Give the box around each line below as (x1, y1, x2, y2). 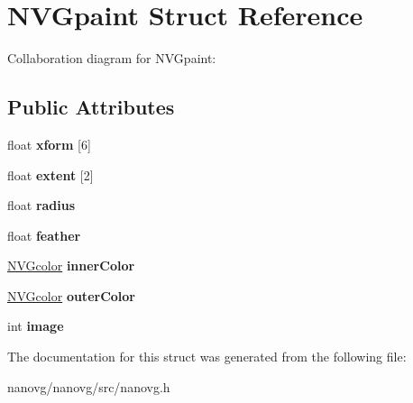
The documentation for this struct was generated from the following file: (7, 347, 407, 366)
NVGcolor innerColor (7, 256, 135, 275)
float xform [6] (7, 134, 91, 153)
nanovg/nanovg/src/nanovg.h (7, 377, 170, 396)
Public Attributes (7, 93, 175, 121)
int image (7, 316, 64, 335)
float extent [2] (7, 165, 94, 184)
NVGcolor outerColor (7, 286, 135, 305)
